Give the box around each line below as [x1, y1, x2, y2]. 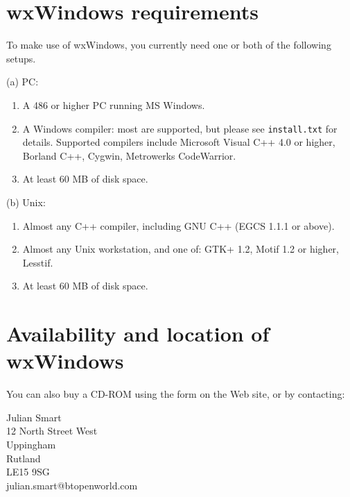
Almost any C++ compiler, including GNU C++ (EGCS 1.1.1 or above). [22, 218, 335, 233]
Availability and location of [6, 319, 270, 348]
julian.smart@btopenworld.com [6, 478, 138, 492]
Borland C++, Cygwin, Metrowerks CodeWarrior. [22, 148, 236, 162]
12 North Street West [6, 423, 98, 438]
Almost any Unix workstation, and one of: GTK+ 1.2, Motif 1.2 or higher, [22, 242, 339, 256]
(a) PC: [6, 74, 39, 89]
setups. [6, 51, 36, 65]
